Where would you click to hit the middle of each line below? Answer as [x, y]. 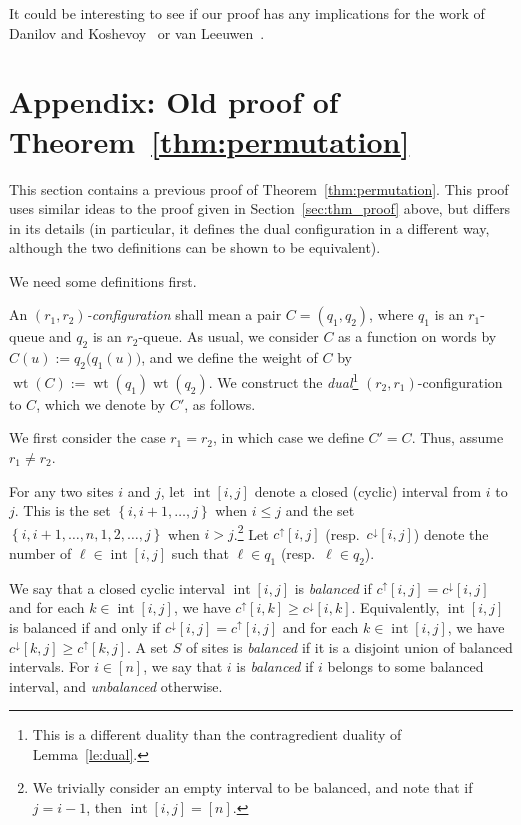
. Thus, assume [457, 437]
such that [200, 552]
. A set [147, 646]
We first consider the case [87, 437]
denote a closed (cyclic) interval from [368, 490]
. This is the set [62, 510]
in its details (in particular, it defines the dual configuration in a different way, [249, 227]
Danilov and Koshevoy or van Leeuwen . [137, 32]
